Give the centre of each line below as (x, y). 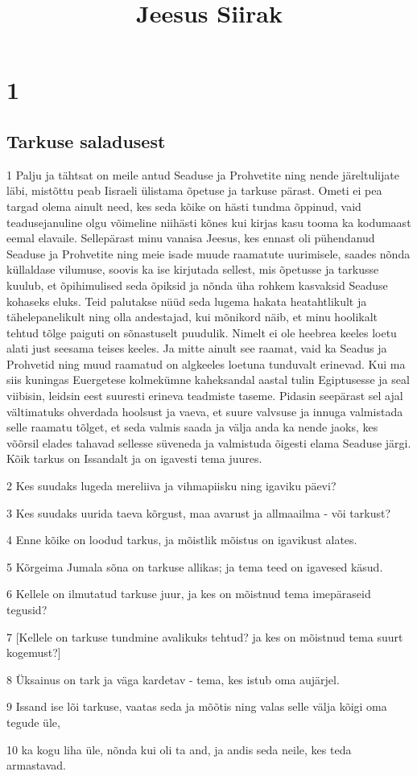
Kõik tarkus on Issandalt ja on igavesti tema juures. (134, 458)
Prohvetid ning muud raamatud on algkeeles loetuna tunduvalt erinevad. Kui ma (206, 363)
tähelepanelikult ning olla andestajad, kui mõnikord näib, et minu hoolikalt (192, 317)
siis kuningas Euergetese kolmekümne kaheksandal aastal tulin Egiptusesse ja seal (208, 380)
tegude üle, (33, 722)
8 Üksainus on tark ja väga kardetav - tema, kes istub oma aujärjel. (173, 679)
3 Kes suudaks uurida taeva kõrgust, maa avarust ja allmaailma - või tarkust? (198, 512)
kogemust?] (34, 652)
